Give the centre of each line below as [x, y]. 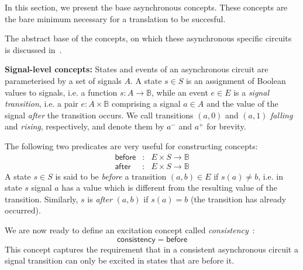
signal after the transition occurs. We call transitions [99, 115]
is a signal [251, 92]
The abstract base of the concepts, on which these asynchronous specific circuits [148, 38]
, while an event [180, 92]
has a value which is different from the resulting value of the [169, 187]
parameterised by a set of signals [63, 80]
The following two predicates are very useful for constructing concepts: [131, 145]
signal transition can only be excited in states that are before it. [120, 260]
